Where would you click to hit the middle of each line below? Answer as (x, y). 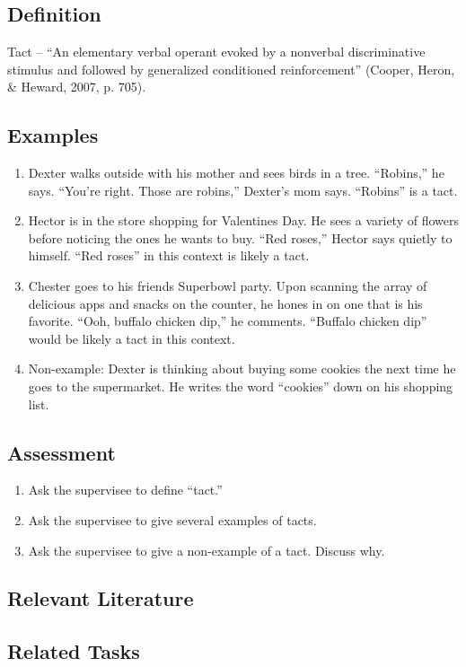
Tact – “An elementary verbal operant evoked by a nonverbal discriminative (216, 51)
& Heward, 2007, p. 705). (77, 87)
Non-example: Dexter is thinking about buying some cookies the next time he (242, 369)
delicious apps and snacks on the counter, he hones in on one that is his (225, 303)
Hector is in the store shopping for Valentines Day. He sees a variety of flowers (244, 220)
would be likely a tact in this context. (132, 338)
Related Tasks (74, 651)
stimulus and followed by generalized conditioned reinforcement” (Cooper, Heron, (231, 69)
